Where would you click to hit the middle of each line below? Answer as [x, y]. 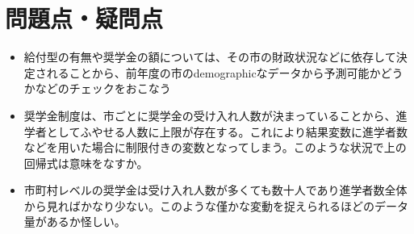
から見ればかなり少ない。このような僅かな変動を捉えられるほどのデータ [216, 205]
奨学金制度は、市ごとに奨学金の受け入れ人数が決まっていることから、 [210, 115]
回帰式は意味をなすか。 [86, 163]
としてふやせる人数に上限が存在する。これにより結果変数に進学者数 [227, 131]
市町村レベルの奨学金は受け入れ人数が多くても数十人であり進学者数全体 [215, 190]
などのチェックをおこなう [103, 88]
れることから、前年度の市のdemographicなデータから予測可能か [213, 72]
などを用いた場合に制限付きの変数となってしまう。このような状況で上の [215, 147]
